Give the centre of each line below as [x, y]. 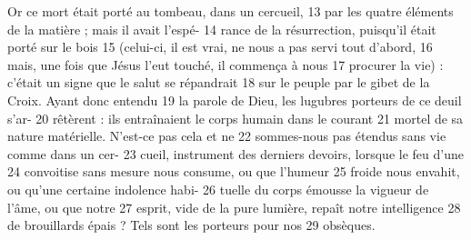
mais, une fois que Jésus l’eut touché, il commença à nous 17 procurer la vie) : [225, 64]
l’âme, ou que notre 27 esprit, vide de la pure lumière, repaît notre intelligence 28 [234, 207]
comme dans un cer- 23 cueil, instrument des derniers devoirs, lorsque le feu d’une [235, 153]
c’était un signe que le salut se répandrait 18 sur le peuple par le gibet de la [219, 82]
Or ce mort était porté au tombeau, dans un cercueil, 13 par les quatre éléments [230, 11]
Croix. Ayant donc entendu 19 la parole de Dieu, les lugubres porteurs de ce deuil [235, 100]
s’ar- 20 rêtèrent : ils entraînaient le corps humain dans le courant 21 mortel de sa [235, 118]
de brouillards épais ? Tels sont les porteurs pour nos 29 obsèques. [191, 225]
